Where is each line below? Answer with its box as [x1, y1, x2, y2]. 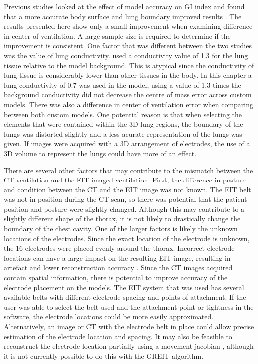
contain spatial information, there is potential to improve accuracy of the [4, 272, 228, 283]
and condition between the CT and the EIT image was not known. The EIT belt [4, 184, 251, 194]
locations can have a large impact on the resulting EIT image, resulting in [4, 252, 231, 263]
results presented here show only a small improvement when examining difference [4, 21, 253, 31]
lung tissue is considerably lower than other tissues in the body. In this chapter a [4, 70, 252, 80]
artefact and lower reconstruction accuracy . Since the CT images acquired [4, 262, 233, 273]
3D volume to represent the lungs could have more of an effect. [4, 148, 197, 158]
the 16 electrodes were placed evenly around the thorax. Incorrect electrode [4, 243, 235, 253]
